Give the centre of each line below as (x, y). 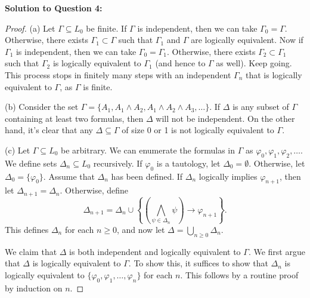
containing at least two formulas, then (74, 118)
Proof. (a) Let (30, 28)
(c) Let (18, 150)
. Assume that (69, 176)
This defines (27, 229)
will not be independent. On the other (225, 118)
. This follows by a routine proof (239, 274)
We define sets (31, 163)
